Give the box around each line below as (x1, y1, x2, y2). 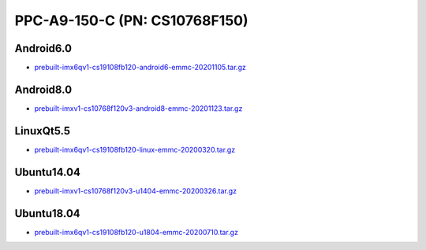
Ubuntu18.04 (14, 207, 80, 220)
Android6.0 (14, 42, 73, 55)
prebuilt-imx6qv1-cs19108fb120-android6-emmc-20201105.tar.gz (34, 63, 246, 72)
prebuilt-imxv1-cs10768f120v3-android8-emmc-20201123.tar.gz (34, 103, 243, 113)
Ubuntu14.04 (14, 165, 80, 178)
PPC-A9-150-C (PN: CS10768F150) (14, 12, 248, 29)
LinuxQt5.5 (14, 124, 71, 138)
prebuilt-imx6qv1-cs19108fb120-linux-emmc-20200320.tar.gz (34, 145, 236, 154)
